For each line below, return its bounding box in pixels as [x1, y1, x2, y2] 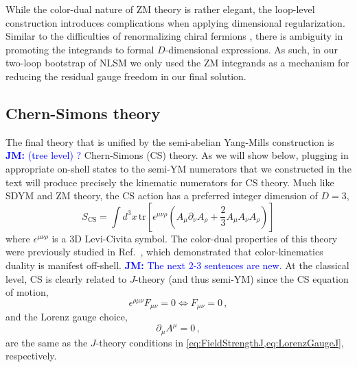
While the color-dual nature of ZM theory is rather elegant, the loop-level [5, 2, 315, 16]
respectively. [5, 349, 57, 363]
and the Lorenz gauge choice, [5, 309, 128, 324]
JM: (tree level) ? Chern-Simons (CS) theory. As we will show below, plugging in [5, 148, 349, 162]
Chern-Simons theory [5, 102, 161, 123]
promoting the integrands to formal [5, 42, 154, 56]
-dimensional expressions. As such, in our [165, 42, 338, 56]
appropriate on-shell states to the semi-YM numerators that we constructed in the [5, 161, 352, 175]
